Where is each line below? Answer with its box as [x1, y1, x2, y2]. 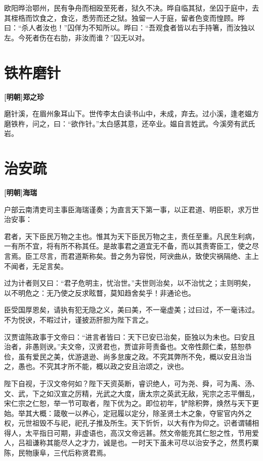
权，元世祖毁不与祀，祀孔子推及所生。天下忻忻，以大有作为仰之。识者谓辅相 [4, 418, 259, 428]
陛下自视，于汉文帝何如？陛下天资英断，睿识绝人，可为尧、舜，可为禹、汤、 [4, 378, 259, 388]
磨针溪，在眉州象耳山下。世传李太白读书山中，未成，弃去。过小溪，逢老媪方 [4, 108, 259, 119]
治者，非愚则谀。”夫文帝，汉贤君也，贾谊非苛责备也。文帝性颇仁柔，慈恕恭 [4, 341, 252, 352]
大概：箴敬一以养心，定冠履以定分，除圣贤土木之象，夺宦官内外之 [32, 407, 252, 418]
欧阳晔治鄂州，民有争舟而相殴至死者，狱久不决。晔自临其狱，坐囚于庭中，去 [4, 3, 259, 13]
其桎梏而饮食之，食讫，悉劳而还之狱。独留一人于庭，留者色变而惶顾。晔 [4, 12, 245, 23]
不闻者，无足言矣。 [4, 260, 68, 271]
